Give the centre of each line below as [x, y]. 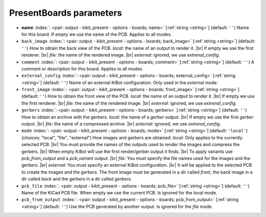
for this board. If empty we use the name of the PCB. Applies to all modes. [97, 34]
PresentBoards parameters [66, 13]
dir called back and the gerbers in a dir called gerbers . [77, 179]
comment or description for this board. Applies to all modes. [83, 68]
